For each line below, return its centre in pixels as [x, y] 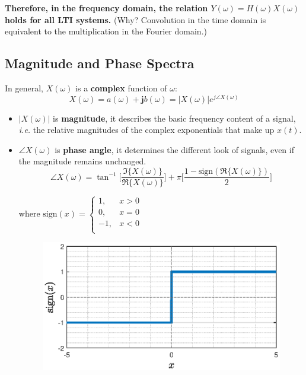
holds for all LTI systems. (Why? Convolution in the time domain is [136, 19]
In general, [24, 88]
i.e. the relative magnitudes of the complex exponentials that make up [146, 130]
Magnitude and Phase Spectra [100, 63]
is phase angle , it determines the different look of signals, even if [174, 149]
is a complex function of [121, 88]
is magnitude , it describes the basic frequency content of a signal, [174, 118]
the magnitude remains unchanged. [82, 161]
